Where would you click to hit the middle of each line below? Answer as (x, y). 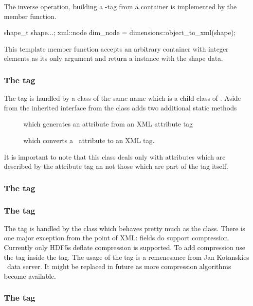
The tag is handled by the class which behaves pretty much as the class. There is (125, 228)
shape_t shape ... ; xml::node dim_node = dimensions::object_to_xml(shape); (120, 32)
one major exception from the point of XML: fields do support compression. (117, 238)
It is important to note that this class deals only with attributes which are (115, 156)
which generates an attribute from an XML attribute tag (108, 124)
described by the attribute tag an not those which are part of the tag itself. (116, 166)
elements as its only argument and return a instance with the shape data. (114, 58)
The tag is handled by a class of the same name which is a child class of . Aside (123, 98)
